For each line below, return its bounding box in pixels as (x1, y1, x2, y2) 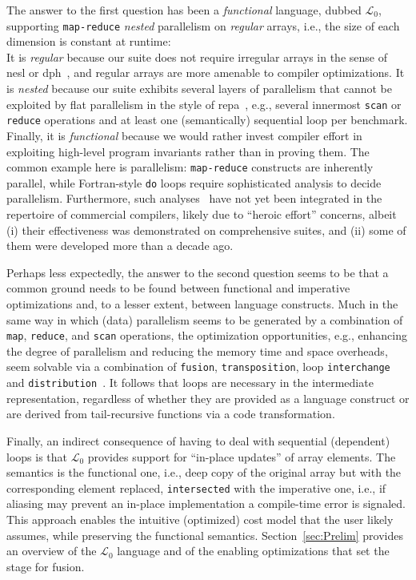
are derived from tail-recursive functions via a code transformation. (6, 405, 335, 422)
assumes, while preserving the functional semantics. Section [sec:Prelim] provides (6, 526, 404, 543)
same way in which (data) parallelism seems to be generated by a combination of (6, 311, 403, 328)
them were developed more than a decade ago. (6, 237, 234, 254)
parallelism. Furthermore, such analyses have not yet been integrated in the (6, 190, 382, 207)
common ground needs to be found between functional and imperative (6, 280, 350, 296)
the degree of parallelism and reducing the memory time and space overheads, (6, 342, 388, 359)
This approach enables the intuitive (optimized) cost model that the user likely (6, 510, 394, 527)
